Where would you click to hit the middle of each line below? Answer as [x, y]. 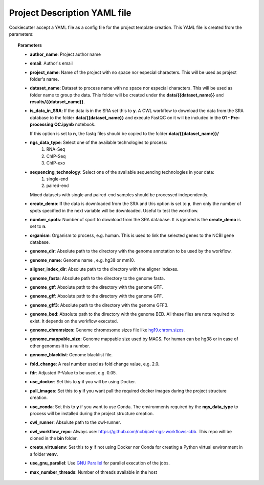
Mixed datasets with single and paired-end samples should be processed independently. [119, 195]
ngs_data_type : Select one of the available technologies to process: [99, 142]
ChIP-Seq [56, 156]
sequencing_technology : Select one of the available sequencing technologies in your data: [122, 172]
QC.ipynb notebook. [75, 124]
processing [42, 124]
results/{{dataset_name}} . [57, 102]
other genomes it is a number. [60, 346]
